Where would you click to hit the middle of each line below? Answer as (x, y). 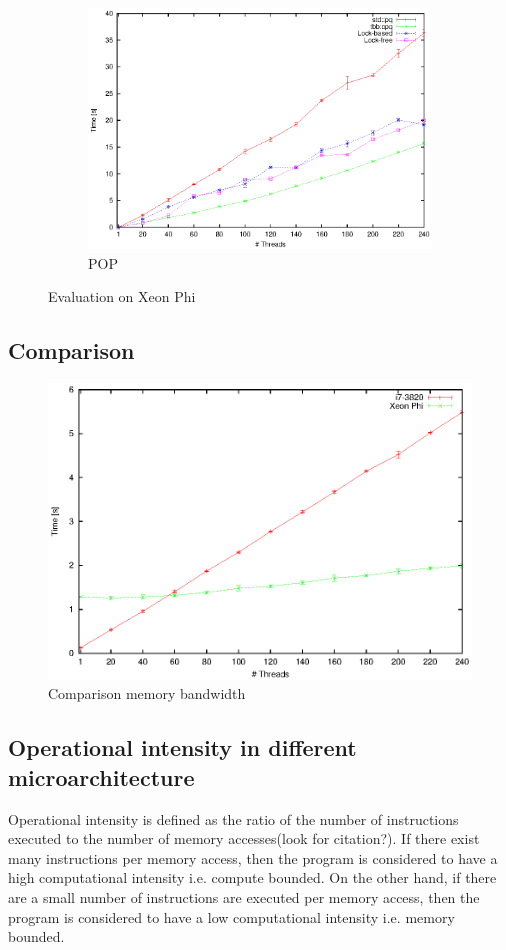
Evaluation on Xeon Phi (122, 296)
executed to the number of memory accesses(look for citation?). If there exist (244, 838)
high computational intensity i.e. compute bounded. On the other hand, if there (252, 877)
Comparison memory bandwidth (147, 693)
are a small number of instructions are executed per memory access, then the (244, 897)
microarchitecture (101, 776)
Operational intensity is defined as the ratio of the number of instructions (233, 818)
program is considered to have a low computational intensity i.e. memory (231, 916)
